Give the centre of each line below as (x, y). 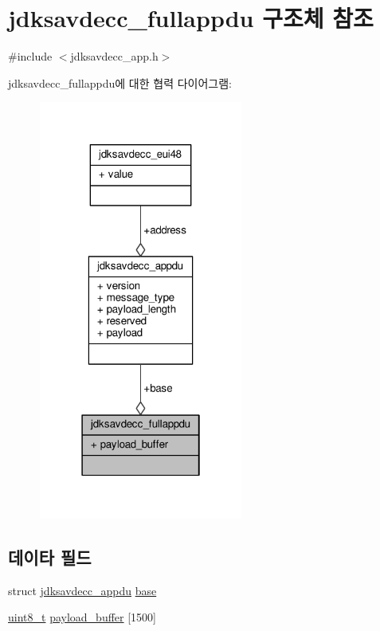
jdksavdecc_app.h (114, 56)
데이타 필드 (50, 557)
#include (30, 56)
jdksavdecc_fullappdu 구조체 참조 (191, 18)
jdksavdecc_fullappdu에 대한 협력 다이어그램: (120, 82)
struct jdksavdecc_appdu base (82, 590)
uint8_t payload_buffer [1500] (82, 617)
